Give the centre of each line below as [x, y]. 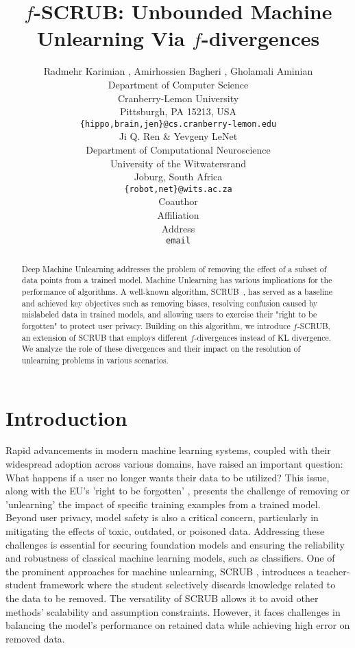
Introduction [66, 417]
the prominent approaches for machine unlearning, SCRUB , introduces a [160, 571]
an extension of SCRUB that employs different [105, 337]
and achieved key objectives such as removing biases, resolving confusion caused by [170, 303]
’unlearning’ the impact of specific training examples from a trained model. [163, 504]
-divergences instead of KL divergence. [263, 337]
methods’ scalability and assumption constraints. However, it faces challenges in [173, 611]
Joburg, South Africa [178, 177]
